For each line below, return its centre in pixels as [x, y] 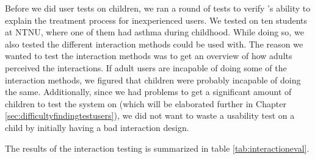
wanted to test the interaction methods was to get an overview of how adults [149, 56]
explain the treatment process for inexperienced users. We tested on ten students [156, 20]
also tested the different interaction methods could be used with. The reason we [154, 44]
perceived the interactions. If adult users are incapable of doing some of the [146, 67]
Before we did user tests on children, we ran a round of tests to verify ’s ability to [158, 8]
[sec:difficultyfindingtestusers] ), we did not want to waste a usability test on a [150, 115]
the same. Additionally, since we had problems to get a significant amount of [148, 92]
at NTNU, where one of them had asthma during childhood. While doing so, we [154, 32]
